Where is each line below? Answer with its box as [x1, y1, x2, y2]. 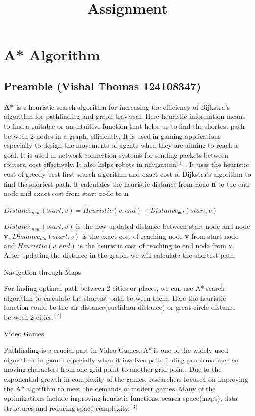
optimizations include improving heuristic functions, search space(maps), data [4, 393, 238, 403]
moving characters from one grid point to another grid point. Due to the [4, 364, 222, 374]
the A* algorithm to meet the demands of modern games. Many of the [4, 383, 216, 393]
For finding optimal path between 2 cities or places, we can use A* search [4, 283, 225, 293]
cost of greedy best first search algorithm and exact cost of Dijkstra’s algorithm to [4, 168, 251, 179]
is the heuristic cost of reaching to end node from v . [78, 240, 234, 250]
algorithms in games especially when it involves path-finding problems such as [4, 354, 238, 364]
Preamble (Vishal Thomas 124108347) [4, 78, 201, 93]
